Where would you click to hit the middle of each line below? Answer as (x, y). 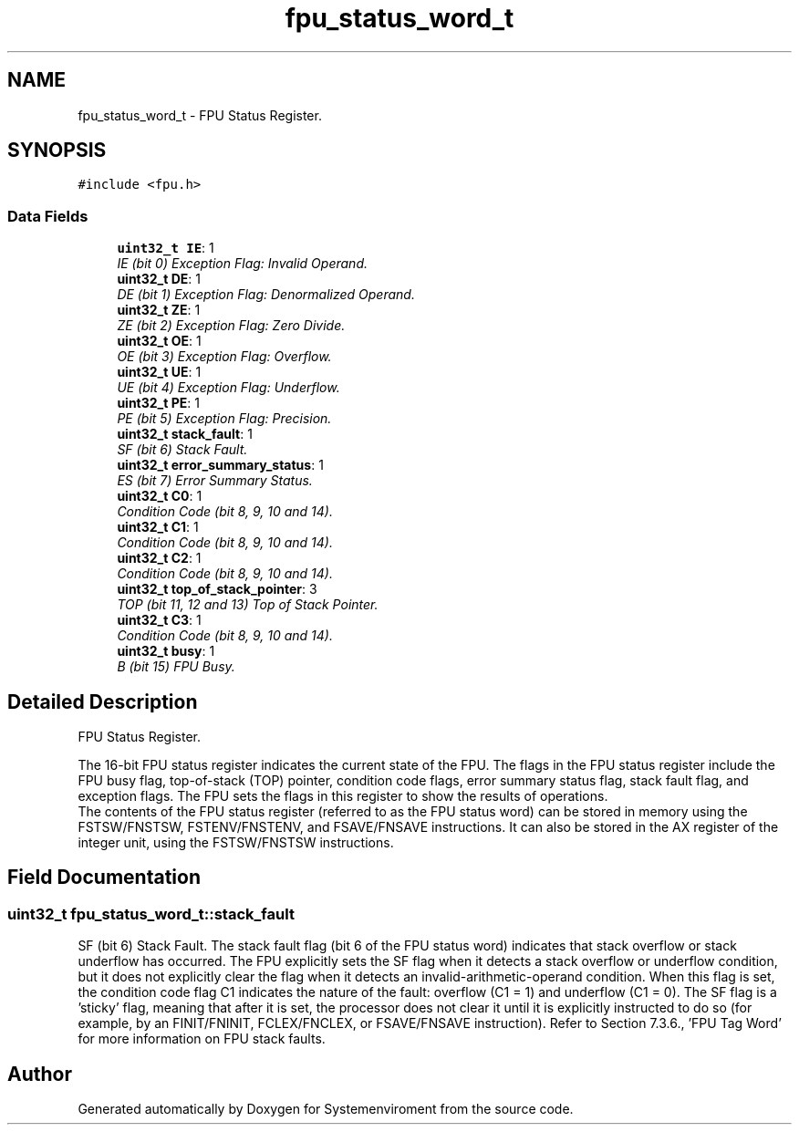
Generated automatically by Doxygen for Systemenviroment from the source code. (326, 1109)
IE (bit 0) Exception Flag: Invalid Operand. (242, 264)
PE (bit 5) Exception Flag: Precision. (224, 419)
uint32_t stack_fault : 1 (185, 434)
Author (40, 1074)
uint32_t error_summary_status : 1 (220, 465)
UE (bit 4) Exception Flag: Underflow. (228, 388)
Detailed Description (103, 701)
